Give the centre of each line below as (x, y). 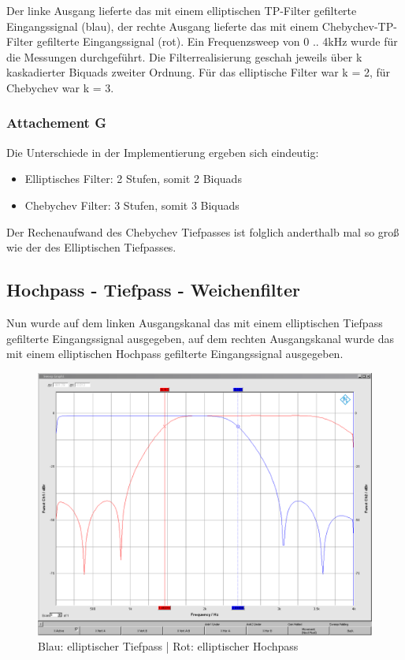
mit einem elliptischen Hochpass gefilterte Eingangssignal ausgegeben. (175, 354)
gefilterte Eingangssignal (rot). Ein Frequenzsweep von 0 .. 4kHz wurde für (217, 41)
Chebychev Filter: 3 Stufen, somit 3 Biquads (132, 205)
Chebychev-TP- (359, 26)
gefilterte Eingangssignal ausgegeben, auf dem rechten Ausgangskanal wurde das (200, 338)
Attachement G (56, 123)
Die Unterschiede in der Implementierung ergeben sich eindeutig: (163, 152)
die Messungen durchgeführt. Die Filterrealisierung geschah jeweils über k (184, 56)
